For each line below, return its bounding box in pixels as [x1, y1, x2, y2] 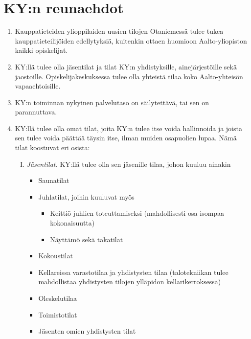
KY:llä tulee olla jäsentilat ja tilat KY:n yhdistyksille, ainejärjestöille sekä [15, 61, 237, 71]
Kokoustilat [38, 250, 73, 261]
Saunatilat [38, 175, 69, 185]
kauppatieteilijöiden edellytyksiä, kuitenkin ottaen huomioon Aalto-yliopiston [15, 35, 247, 45]
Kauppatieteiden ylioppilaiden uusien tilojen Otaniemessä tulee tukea [15, 26, 224, 36]
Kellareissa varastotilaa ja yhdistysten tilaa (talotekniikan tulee [38, 267, 228, 277]
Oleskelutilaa [38, 293, 77, 303]
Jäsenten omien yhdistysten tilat [38, 326, 136, 336]
